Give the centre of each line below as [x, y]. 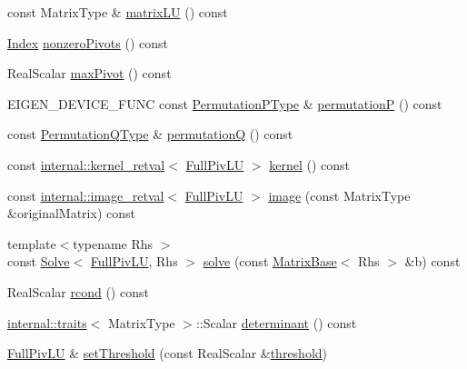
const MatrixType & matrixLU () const [118, 12]
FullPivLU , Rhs [134, 261]
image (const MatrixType [339, 195]
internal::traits [47, 322]
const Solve [39, 261]
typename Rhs [113, 243]
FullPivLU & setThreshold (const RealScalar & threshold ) [168, 353]
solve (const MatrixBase [270, 261]
